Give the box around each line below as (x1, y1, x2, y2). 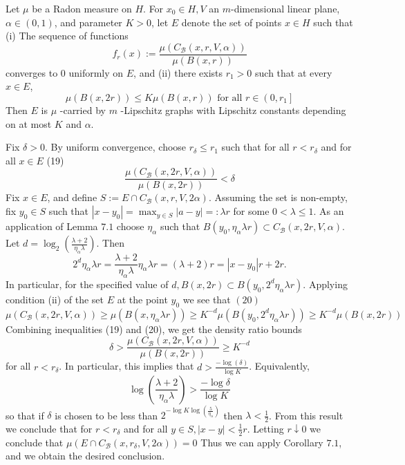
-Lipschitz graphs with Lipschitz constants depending (120, 103, 346, 117)
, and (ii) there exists (133, 65, 223, 79)
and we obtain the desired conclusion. (6, 448, 165, 463)
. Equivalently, (249, 359, 310, 373)
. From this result (269, 408, 343, 422)
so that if (6, 408, 44, 422)
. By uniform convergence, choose (44, 140, 187, 154)
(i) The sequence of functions (6, 28, 129, 43)
